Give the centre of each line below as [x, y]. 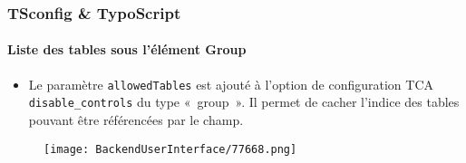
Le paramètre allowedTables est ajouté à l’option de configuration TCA [231, 84]
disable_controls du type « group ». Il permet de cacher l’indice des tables [244, 102]
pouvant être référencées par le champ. [136, 119]
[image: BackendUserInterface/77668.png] [170, 149]
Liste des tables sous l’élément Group [127, 49]
